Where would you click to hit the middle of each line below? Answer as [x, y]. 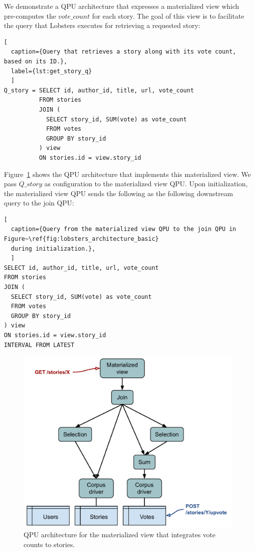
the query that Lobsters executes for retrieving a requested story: [102, 25]
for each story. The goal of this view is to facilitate [168, 15]
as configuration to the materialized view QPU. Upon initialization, [146, 184]
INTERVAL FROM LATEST [39, 345]
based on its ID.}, [36, 61]
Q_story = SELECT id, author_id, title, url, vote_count [99, 90]
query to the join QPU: [39, 203]
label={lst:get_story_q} [51, 71]
